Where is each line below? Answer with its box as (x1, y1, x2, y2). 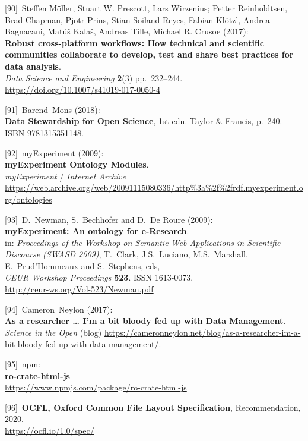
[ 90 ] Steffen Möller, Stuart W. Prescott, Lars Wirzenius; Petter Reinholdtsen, (5, 2, 288, 14)
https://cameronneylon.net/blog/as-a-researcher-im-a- (104, 326, 301, 338)
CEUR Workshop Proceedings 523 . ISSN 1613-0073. (5, 271, 193, 283)
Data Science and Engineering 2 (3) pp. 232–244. (5, 71, 183, 84)
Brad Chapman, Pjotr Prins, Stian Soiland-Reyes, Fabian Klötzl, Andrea (5, 13, 270, 26)
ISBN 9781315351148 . (5, 126, 84, 138)
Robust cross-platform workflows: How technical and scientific (5, 36, 264, 49)
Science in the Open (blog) (5, 326, 102, 338)
